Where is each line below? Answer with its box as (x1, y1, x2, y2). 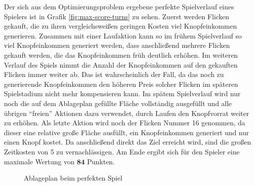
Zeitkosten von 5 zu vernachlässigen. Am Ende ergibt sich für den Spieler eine (4, 146, 240, 156)
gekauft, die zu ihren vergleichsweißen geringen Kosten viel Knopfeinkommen (4, 21, 237, 31)
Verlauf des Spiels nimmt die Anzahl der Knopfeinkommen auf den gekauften (4, 59, 238, 70)
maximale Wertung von (4, 156, 75, 166)
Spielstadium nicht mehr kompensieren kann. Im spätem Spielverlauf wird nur (4, 88, 241, 99)
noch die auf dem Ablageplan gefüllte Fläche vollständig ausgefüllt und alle (4, 98, 232, 108)
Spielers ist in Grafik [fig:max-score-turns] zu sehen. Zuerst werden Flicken (4, 11, 229, 21)
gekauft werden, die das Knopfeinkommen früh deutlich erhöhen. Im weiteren (4, 49, 238, 60)
